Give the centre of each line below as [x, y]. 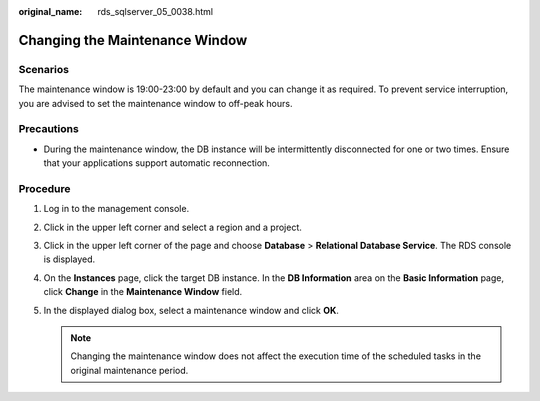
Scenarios [44, 69]
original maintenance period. [129, 370]
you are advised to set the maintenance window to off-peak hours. [155, 103]
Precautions [48, 129]
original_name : [50, 11]
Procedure [44, 188]
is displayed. [69, 259]
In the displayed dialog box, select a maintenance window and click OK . [191, 310]
